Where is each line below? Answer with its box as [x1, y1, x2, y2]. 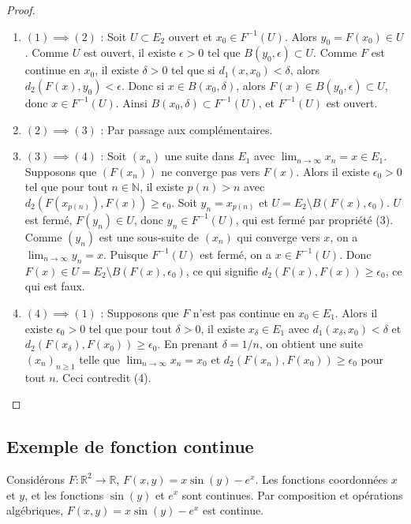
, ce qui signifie [185, 262, 259, 279]
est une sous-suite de [99, 228, 200, 245]
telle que [79, 350, 121, 367]
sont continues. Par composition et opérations [181, 486, 403, 503]
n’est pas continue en [192, 304, 295, 320]
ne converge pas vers [161, 163, 260, 179]
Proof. [6, 2, 35, 17]
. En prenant [157, 335, 219, 352]
